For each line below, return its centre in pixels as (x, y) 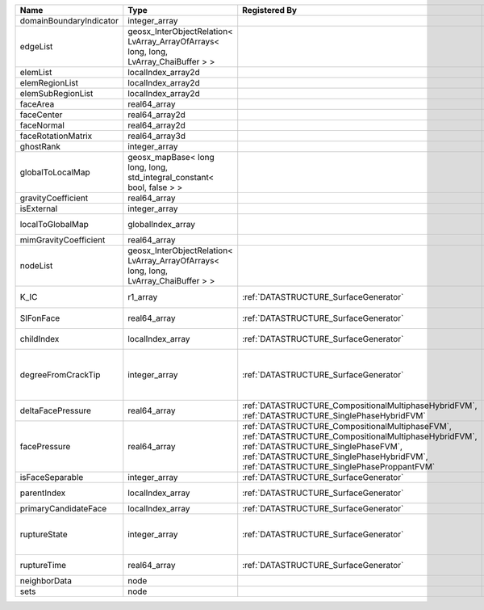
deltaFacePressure (56, 410)
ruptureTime (43, 566)
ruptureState (44, 535)
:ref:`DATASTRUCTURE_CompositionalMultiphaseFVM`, (347, 427)
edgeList (36, 46)
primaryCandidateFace (63, 509)
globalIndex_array (162, 224)
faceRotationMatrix (56, 136)
